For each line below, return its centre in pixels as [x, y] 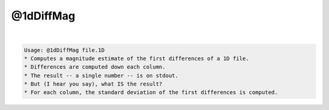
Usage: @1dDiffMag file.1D [64, 50]
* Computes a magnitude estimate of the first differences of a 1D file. [136, 58]
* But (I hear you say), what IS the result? [93, 84]
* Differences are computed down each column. [95, 67]
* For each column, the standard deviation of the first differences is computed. [151, 92]
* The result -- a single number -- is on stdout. [101, 75]
